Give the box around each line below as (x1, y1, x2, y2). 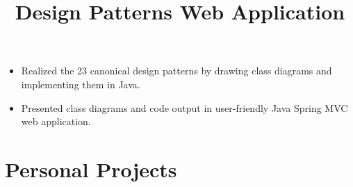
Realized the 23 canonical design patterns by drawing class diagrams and (21, 63, 332, 78)
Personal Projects (5, 154, 177, 183)
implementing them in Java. (21, 76, 140, 91)
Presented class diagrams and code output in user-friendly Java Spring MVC (21, 100, 348, 115)
